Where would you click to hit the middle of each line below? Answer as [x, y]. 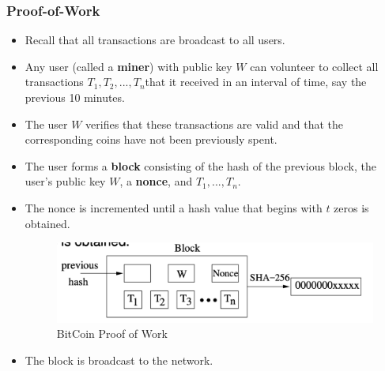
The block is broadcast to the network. [119, 360]
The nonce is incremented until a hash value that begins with [174, 207]
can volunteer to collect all [314, 66]
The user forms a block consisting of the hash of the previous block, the [200, 165]
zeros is [351, 207]
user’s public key [65, 181]
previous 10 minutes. [75, 97]
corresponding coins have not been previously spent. [151, 139]
